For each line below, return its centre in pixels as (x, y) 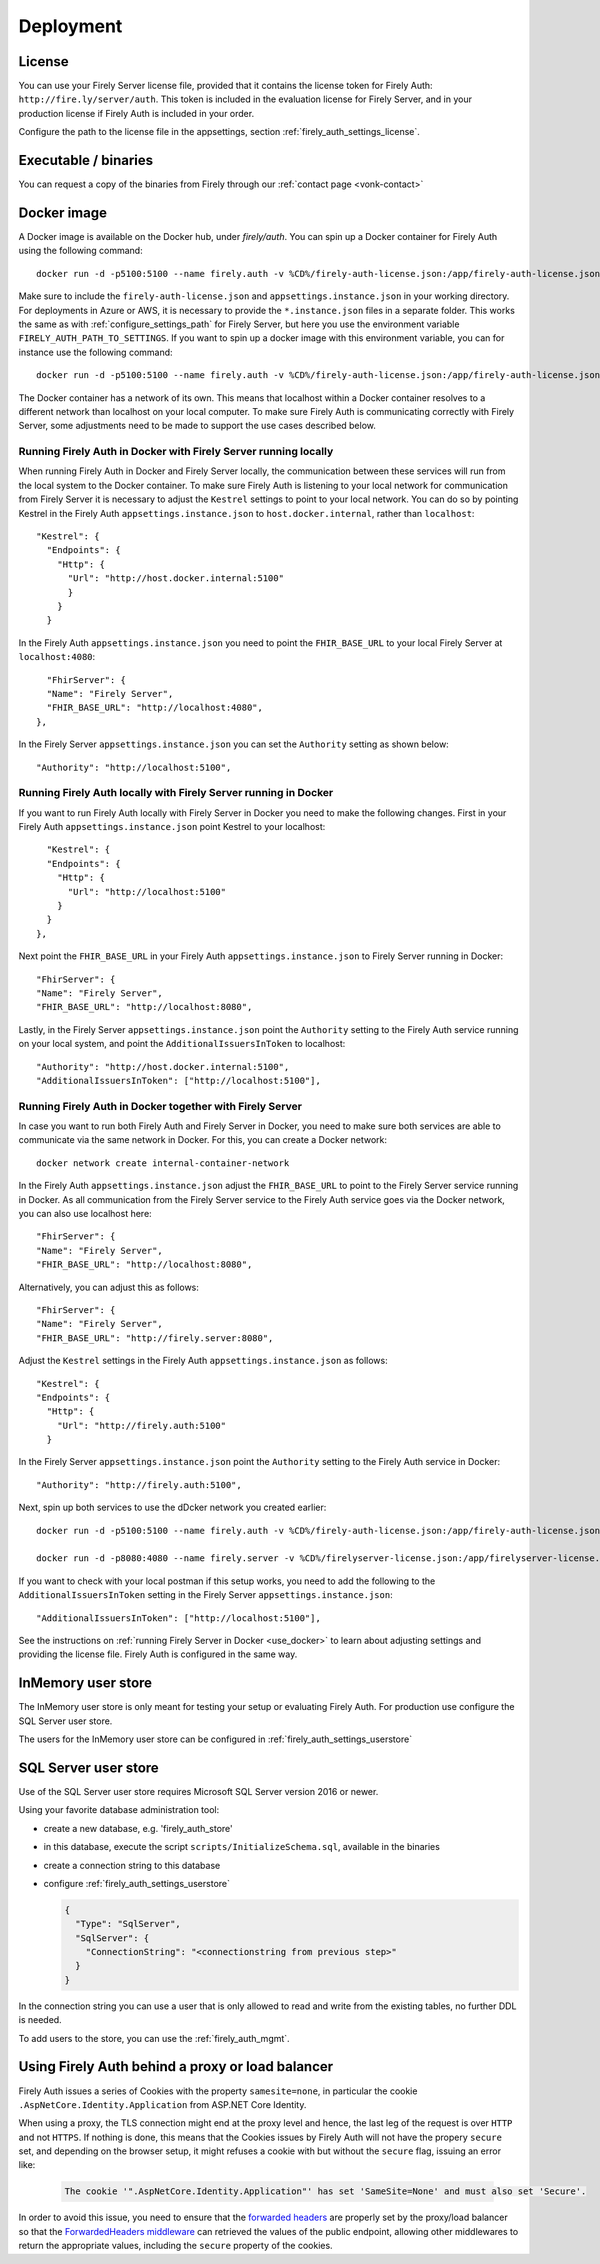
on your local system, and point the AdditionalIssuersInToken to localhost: (182, 1044)
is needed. (40, 2020)
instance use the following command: (96, 352)
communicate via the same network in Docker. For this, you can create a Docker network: (203, 1140)
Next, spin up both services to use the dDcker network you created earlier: (172, 1507)
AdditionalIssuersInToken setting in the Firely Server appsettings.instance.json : (206, 1595)
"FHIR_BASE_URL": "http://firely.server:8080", (155, 1338)
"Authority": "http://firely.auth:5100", (139, 1484)
